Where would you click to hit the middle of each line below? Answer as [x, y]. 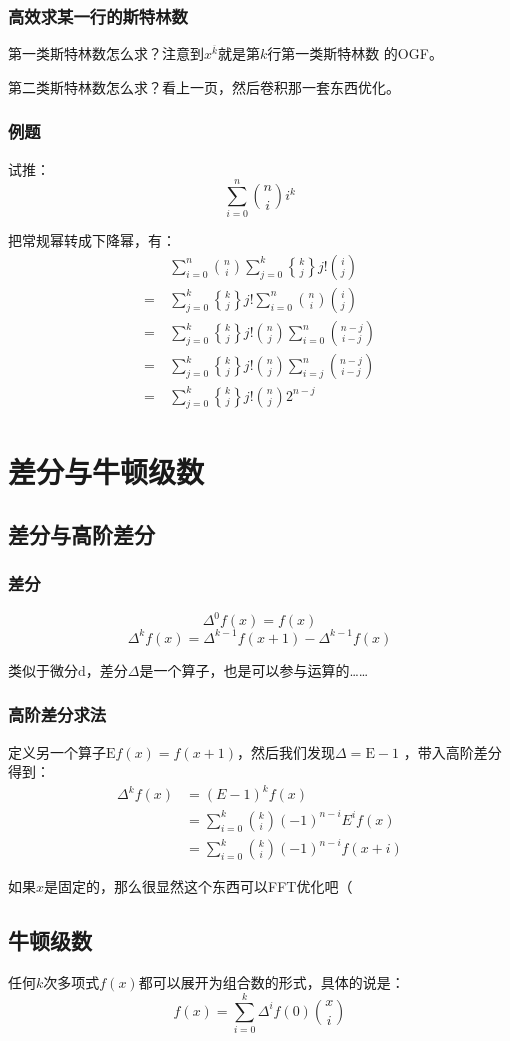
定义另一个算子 [57, 751]
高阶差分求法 [57, 714]
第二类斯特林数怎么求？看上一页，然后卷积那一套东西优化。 [204, 86]
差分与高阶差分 [81, 534]
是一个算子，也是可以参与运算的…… [254, 669]
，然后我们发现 [286, 751]
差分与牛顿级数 [106, 470]
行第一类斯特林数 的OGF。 [355, 53]
